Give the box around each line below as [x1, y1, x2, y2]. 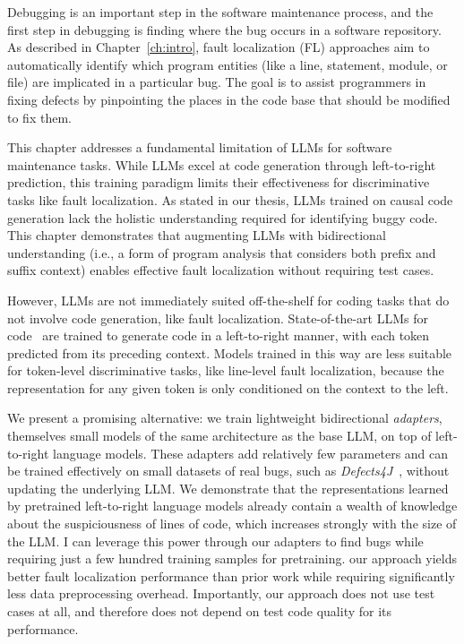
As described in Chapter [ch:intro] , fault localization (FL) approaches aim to [7, 38, 430, 56]
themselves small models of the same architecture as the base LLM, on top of [7, 426, 432, 445]
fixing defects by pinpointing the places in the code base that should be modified [7, 90, 451, 108]
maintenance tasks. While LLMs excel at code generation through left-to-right [7, 155, 436, 174]
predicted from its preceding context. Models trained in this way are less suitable [7, 343, 452, 362]
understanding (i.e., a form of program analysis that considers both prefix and [7, 243, 436, 262]
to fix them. [7, 107, 72, 126]
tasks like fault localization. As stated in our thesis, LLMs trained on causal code [7, 190, 453, 209]
